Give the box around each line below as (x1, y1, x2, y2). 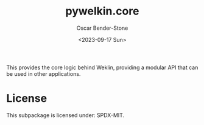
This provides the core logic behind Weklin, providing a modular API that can (6, 64, 199, 71)
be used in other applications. (6, 70, 81, 77)
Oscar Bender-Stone (76, 24, 128, 32)
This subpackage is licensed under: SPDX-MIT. (6, 111, 125, 119)
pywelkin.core (65, 4, 139, 18)
